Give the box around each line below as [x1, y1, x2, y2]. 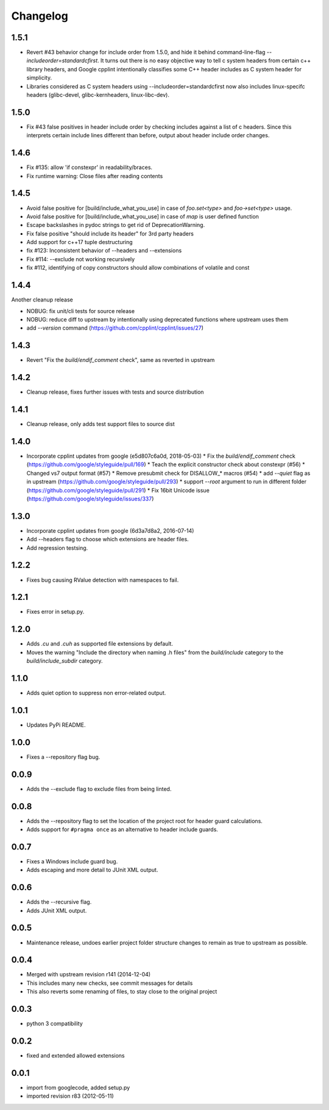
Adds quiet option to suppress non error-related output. [26, 690, 166, 696]
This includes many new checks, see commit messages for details [26, 979, 193, 987]
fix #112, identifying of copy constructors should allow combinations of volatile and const [26, 264, 250, 272]
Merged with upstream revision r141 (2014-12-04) [26, 971, 151, 978]
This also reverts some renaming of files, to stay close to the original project [26, 988, 218, 995]
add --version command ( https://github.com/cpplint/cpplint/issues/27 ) [26, 324, 204, 332]
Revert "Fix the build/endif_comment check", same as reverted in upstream [26, 356, 215, 364]
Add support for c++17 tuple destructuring [26, 239, 133, 246]
